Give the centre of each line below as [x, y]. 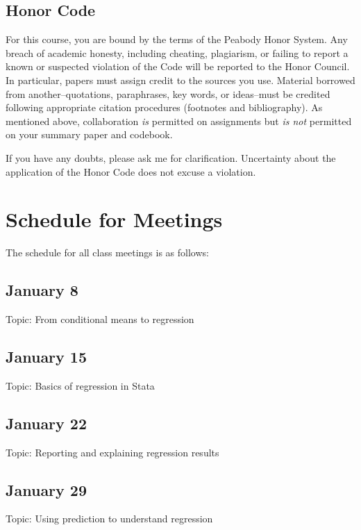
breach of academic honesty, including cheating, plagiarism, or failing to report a [177, 52]
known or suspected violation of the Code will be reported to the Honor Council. [178, 66]
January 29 [47, 489]
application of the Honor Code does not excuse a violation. [131, 171]
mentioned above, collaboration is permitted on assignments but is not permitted [179, 121]
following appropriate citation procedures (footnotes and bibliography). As [164, 107]
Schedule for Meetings [114, 219]
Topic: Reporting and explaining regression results [112, 452]
